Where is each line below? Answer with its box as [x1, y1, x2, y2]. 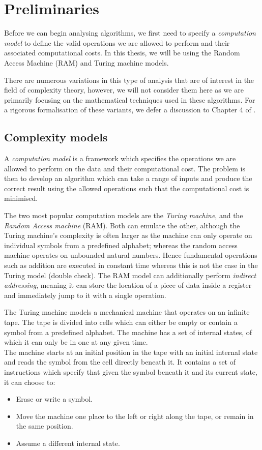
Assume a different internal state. [16, 437, 120, 448]
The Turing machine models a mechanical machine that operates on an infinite [4, 307, 250, 317]
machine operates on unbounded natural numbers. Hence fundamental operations [4, 250, 257, 260]
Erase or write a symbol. [16, 394, 93, 404]
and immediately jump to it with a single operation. [4, 289, 166, 300]
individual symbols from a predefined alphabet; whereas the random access [4, 239, 238, 250]
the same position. [16, 421, 73, 431]
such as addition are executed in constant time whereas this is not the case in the [4, 260, 258, 271]
